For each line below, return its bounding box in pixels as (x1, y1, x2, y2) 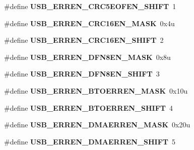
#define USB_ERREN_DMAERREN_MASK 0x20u (4, 119, 190, 130)
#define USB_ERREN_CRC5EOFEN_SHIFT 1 (4, 1, 176, 11)
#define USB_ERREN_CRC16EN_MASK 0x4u (4, 18, 175, 28)
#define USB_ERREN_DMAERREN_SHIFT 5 (4, 136, 176, 146)
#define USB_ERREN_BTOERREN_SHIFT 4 (4, 102, 173, 113)
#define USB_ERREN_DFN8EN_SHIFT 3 (4, 68, 160, 79)
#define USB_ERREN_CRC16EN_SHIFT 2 (4, 35, 164, 45)
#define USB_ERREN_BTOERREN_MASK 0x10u (4, 85, 188, 96)
